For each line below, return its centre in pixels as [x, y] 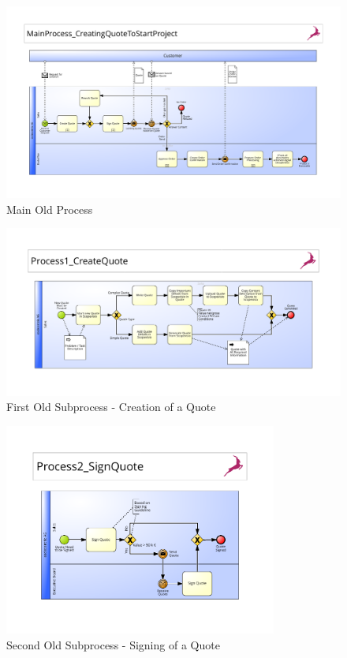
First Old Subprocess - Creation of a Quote [111, 407]
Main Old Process [50, 209]
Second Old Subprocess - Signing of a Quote [113, 644]
